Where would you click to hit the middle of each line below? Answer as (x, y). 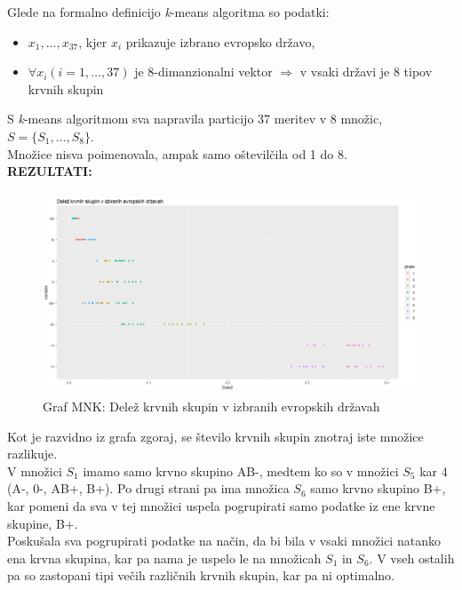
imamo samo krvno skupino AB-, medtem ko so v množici (241, 470)
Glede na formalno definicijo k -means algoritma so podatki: (168, 12)
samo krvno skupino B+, (378, 488)
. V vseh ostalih (412, 558)
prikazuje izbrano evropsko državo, (220, 41)
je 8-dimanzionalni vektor (203, 72)
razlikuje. (32, 454)
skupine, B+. (43, 523)
